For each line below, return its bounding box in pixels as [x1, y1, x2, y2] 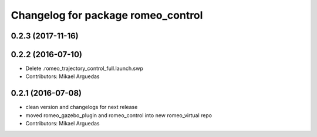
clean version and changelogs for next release [25, 104, 138, 111]
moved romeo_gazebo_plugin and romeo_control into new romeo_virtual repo [25, 111, 213, 119]
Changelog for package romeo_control [11, 9, 203, 22]
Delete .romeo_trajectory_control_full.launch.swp [25, 65, 144, 72]
